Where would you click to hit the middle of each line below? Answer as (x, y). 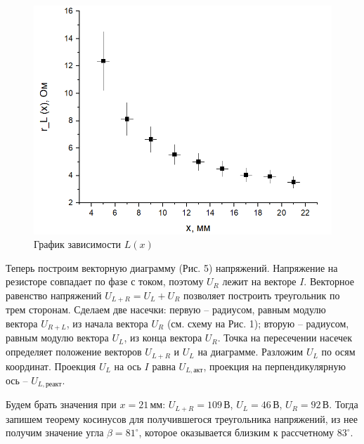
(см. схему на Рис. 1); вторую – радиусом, (258, 324)
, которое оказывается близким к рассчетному (236, 432)
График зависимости (78, 244)
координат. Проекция (51, 366)
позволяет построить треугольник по (262, 295)
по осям (338, 352)
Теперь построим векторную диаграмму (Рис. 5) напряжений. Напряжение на (172, 267)
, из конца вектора (163, 338)
